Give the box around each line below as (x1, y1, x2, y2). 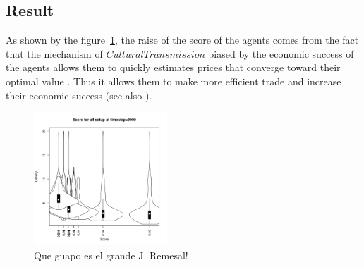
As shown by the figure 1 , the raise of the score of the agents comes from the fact (6, 32, 359, 47)
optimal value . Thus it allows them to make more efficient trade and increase (6, 73, 341, 88)
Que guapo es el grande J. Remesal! (34, 247, 188, 262)
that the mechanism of (6, 46, 103, 61)
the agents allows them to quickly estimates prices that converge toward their (6, 60, 341, 75)
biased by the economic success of (208, 46, 354, 61)
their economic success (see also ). (6, 87, 152, 102)
